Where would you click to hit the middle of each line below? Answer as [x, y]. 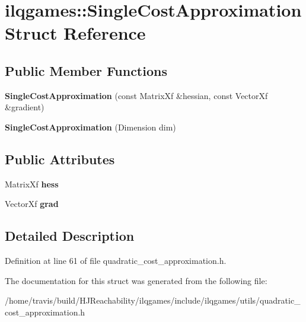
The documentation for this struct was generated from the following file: [136, 280]
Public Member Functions [86, 70]
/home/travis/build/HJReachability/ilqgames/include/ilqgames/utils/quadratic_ [153, 300]
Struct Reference [75, 33]
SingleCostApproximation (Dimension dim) [90, 127]
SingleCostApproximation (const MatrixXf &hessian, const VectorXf [136, 95]
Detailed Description [70, 236]
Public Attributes [60, 159]
